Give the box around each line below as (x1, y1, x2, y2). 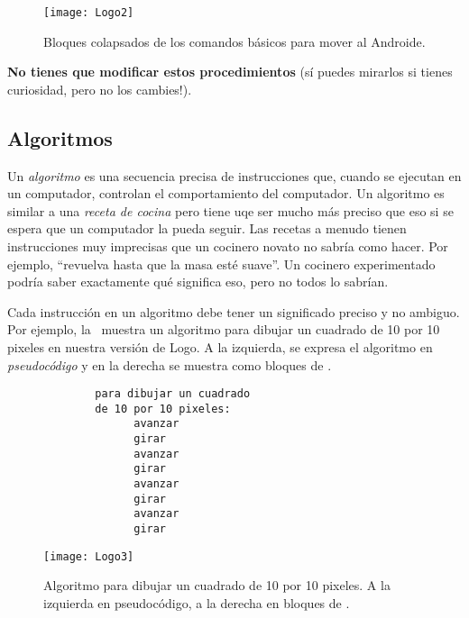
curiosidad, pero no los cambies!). (7, 79, 192, 98)
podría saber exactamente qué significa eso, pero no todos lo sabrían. (7, 272, 389, 291)
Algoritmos (7, 123, 113, 151)
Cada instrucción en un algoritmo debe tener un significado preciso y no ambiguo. (7, 302, 460, 321)
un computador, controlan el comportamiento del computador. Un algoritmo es (7, 184, 445, 203)
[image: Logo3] (43, 550, 134, 563)
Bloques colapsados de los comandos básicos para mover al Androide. (43, 32, 426, 50)
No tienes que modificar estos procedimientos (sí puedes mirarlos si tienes (7, 62, 453, 81)
